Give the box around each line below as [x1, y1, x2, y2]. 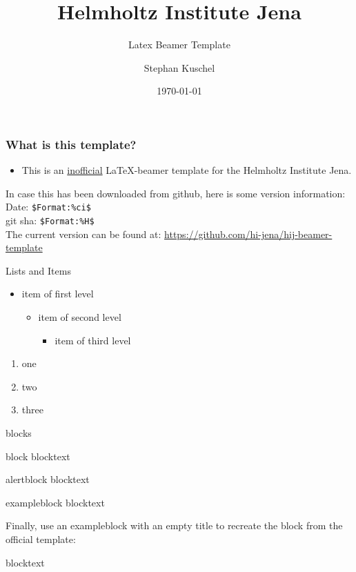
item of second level [38, 310, 121, 324]
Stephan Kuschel [144, 60, 215, 75]
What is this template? [6, 135, 137, 152]
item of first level [21, 286, 94, 301]
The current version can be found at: [6, 226, 161, 241]
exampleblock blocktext [6, 495, 105, 509]
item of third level [55, 333, 131, 347]
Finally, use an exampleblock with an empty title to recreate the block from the [6, 518, 343, 533]
